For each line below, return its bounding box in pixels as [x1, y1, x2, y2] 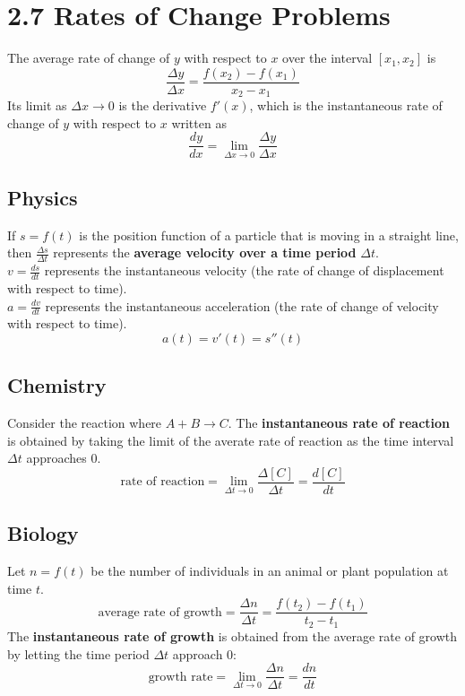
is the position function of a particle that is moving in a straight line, [79, 225, 459, 244]
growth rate [148, 670, 213, 683]
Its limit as [7, 96, 67, 115]
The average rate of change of [7, 48, 170, 67]
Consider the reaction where [7, 413, 162, 432]
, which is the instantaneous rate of [249, 96, 443, 115]
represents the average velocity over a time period [53, 243, 357, 262]
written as [171, 113, 227, 132]
